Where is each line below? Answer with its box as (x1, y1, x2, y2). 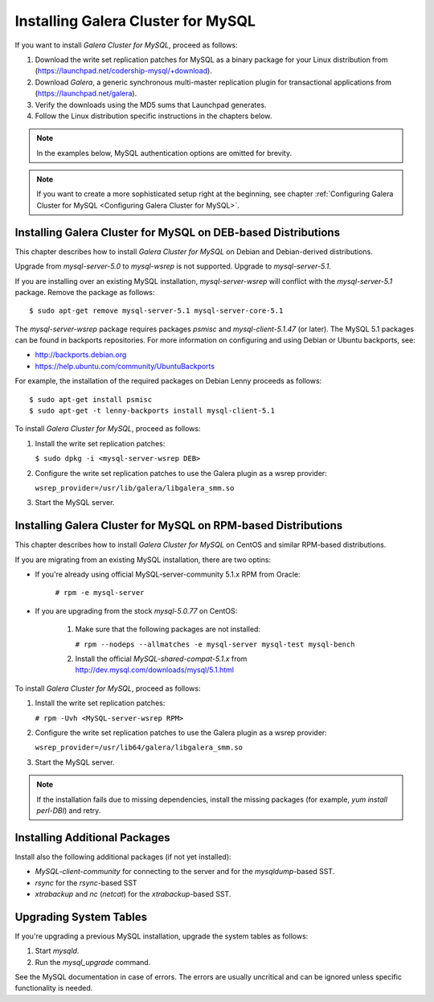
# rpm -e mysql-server (55, 588, 145, 598)
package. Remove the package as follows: (14, 287, 155, 297)
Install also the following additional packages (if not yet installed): (14, 852, 232, 861)
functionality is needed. (14, 984, 93, 993)
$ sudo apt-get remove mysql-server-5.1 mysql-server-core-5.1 (29, 306, 284, 315)
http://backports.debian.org (35, 350, 127, 359)
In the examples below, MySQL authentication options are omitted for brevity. (36, 148, 293, 158)
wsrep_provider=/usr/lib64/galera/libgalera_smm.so (35, 743, 244, 752)
